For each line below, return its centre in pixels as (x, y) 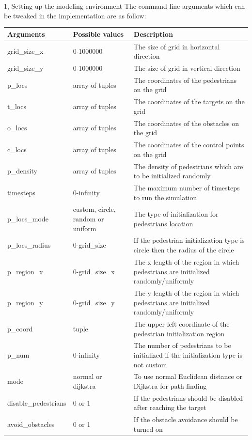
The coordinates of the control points (189, 145)
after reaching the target (170, 407)
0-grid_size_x (94, 271)
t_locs (17, 106)
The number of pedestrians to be (182, 345)
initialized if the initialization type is (188, 355)
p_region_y (25, 302)
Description (153, 34)
